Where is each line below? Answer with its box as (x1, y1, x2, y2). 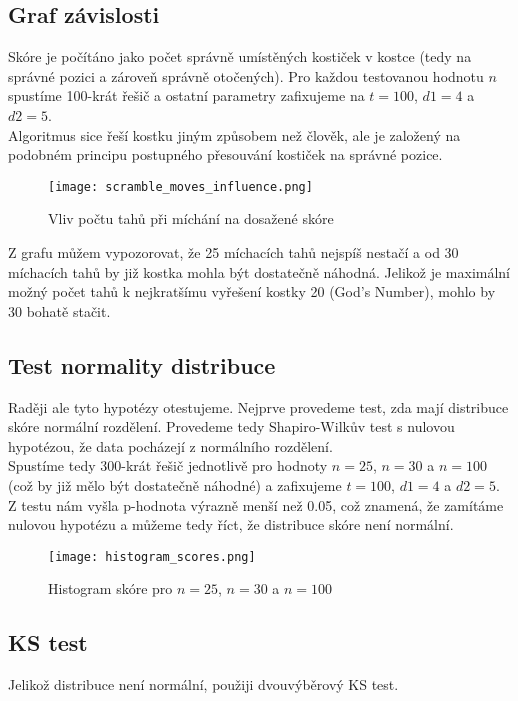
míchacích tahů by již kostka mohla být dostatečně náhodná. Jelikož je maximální (8, 261, 511, 282)
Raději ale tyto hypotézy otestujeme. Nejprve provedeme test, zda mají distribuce (8, 396, 509, 417)
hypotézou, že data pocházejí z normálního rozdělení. (8, 435, 333, 456)
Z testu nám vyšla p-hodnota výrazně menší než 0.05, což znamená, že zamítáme (8, 494, 504, 515)
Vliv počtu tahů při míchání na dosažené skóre (48, 208, 334, 229)
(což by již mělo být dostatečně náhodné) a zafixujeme (8, 474, 342, 495)
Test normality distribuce (8, 349, 276, 380)
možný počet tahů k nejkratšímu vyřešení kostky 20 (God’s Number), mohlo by (8, 281, 496, 302)
